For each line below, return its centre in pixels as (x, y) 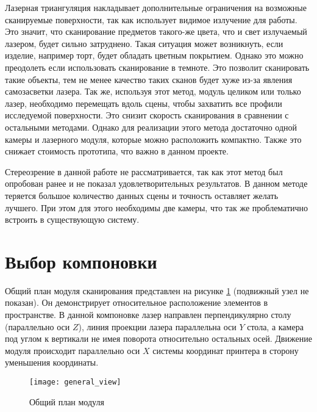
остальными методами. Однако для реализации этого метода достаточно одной (151, 127)
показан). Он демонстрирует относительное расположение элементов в (137, 302)
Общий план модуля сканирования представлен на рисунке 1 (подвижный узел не (157, 290)
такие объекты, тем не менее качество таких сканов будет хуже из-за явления (149, 79)
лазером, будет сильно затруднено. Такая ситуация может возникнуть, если (144, 43)
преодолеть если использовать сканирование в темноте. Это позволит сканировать (157, 67)
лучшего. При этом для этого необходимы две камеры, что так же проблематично (157, 207)
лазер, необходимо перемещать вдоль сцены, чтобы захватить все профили (144, 103)
